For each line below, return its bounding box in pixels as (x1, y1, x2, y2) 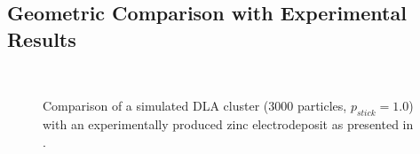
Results (7, 25, 76, 52)
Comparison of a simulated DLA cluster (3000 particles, (43, 96, 347, 115)
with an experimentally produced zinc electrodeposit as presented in (43, 114, 414, 133)
